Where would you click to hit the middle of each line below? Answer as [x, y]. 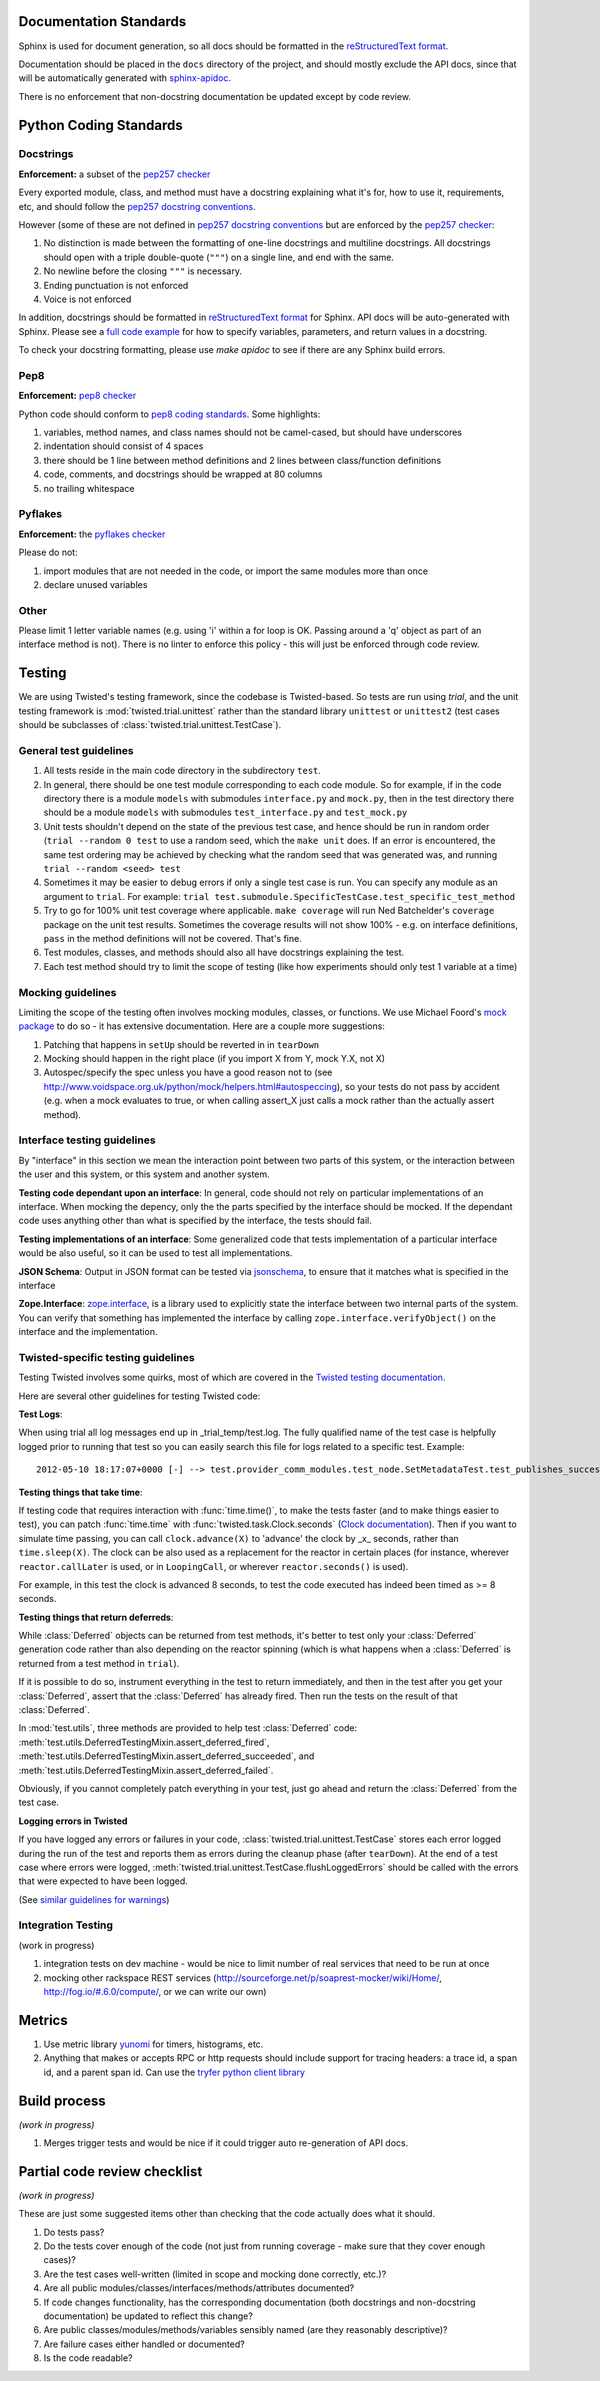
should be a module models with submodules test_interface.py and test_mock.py [225, 812]
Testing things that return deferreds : [96, 1617]
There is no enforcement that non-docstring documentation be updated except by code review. [215, 96]
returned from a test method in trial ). [99, 1663]
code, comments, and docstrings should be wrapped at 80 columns [183, 474]
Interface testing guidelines [87, 1140]
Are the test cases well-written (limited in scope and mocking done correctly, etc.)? [215, 2274]
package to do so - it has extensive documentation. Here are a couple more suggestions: [201, 1026]
